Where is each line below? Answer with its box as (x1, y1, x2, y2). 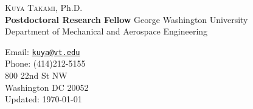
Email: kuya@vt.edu (5, 45, 80, 58)
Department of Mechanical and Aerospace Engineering (5, 25, 208, 38)
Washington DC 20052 (5, 81, 89, 93)
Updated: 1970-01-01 (5, 93, 82, 105)
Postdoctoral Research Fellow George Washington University (5, 13, 248, 25)
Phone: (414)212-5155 (5, 57, 86, 70)
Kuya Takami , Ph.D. (5, 1, 83, 13)
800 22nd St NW (5, 69, 68, 82)
